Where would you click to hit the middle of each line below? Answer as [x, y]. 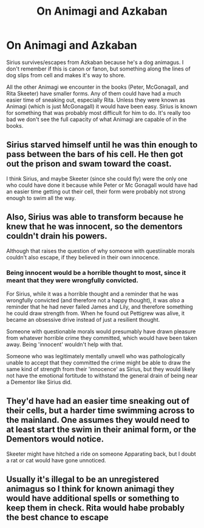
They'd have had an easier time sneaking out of [98, 401]
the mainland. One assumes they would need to [98, 420]
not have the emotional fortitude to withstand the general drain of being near [102, 375]
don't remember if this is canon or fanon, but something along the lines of [98, 69]
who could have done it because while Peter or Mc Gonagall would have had [102, 185]
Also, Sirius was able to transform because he [95, 217]
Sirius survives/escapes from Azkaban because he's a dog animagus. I [95, 62]
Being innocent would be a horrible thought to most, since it [96, 273]
